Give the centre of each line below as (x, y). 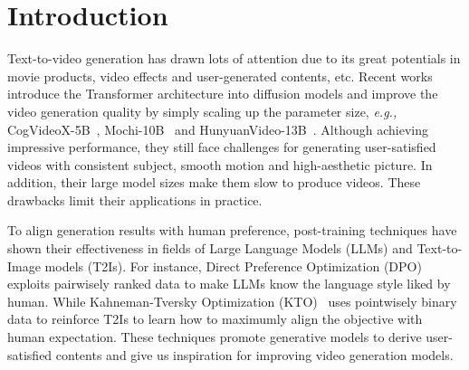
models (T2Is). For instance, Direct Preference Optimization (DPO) (233, 266)
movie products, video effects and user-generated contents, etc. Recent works (220, 76)
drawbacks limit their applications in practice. (135, 199)
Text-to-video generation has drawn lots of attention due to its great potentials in (234, 58)
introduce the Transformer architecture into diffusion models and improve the (223, 94)
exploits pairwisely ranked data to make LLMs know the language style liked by (229, 284)
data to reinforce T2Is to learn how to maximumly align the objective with (215, 319)
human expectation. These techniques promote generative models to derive (215, 337)
